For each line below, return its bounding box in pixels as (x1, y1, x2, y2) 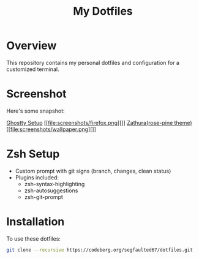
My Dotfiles (73, 4, 133, 18)
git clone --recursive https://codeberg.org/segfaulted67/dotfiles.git (6, 247, 193, 253)
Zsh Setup (6, 147, 60, 161)
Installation (6, 215, 65, 228)
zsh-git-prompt (24, 193, 63, 200)
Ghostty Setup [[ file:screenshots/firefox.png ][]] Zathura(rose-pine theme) (6, 119, 192, 126)
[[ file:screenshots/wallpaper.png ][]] (6, 126, 97, 133)
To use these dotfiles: (6, 235, 61, 242)
